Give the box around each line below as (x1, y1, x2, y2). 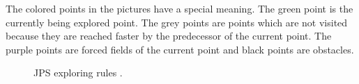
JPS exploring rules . (33, 65, 123, 80)
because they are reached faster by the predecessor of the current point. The (6, 28, 332, 43)
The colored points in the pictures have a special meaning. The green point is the (6, 1, 353, 15)
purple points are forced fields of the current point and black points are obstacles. (6, 42, 354, 56)
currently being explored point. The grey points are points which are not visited (6, 15, 348, 29)
